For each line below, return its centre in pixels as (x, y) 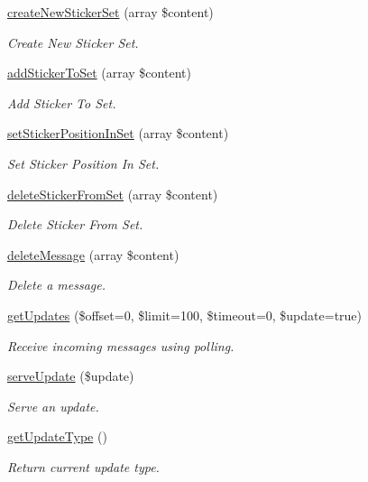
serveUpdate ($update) (71, 376)
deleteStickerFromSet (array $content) (113, 194)
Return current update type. (83, 466)
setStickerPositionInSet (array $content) (118, 133)
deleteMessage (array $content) (93, 254)
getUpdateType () (57, 436)
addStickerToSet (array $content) (99, 73)
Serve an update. (53, 406)
